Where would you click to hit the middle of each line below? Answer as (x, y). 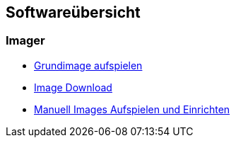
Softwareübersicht (73, 12)
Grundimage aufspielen (88, 65)
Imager (25, 41)
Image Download (73, 87)
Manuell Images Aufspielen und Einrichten (132, 109)
